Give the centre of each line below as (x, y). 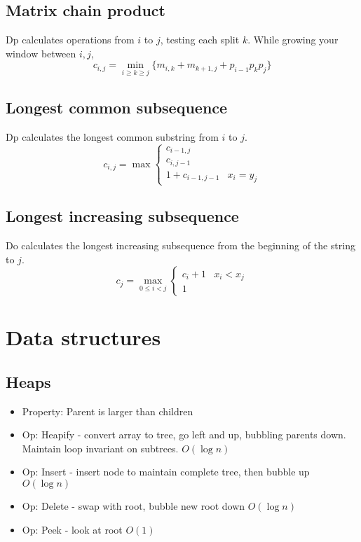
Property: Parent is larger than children (108, 411)
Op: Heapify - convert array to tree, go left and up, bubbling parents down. (184, 435)
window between (41, 53)
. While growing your (293, 40)
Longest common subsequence (117, 107)
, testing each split (200, 40)
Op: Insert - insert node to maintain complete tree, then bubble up (166, 472)
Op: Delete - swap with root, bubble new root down (134, 506)
